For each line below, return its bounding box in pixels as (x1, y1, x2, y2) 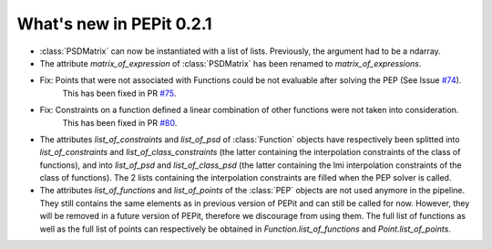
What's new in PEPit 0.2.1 (16, 14, 213, 34)
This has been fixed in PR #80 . (62, 117, 178, 128)
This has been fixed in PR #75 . (62, 88, 177, 99)
